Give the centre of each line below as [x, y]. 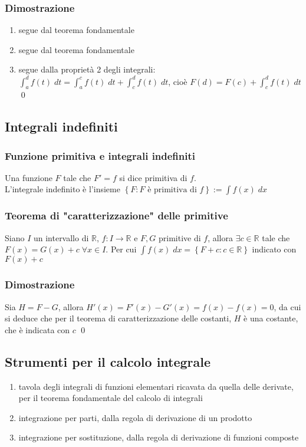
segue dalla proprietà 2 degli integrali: [87, 69]
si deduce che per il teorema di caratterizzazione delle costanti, [118, 318]
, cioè [178, 81]
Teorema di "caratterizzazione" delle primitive [116, 216]
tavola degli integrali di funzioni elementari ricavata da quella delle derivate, [156, 386]
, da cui [287, 306]
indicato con [274, 249]
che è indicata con [37, 329]
